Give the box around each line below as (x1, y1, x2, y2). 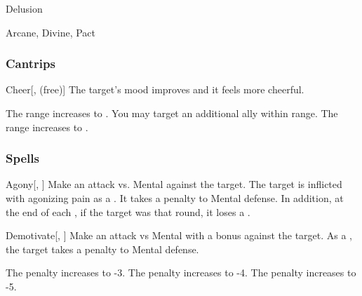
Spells (6, 149, 39, 167)
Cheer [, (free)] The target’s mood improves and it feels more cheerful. (6, 82, 304, 97)
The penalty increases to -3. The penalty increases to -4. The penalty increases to (6, 265, 356, 280)
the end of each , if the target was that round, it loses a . (6, 204, 250, 219)
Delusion (6, 1, 43, 15)
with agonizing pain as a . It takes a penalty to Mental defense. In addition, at (6, 191, 344, 205)
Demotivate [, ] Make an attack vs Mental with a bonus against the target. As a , (6, 228, 353, 243)
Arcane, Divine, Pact (6, 25, 95, 39)
